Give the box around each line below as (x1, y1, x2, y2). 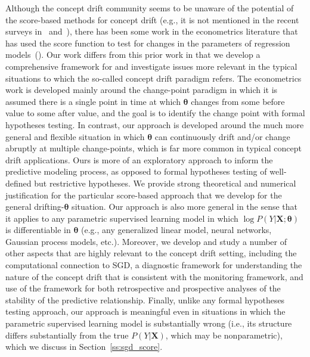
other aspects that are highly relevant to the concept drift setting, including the (5, 247, 297, 259)
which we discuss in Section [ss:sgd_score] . (5, 340, 163, 353)
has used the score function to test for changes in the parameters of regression (5, 36, 290, 49)
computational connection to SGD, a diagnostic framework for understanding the (5, 259, 302, 271)
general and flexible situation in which (5, 130, 145, 142)
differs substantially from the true (5, 328, 129, 341)
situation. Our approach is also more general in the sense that (72, 200, 298, 213)
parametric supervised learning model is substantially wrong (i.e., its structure (5, 317, 292, 330)
